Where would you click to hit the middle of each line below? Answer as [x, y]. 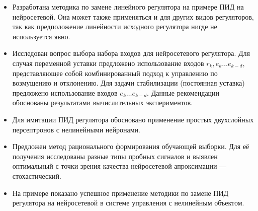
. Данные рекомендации [183, 92]
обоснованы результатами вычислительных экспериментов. [103, 102]
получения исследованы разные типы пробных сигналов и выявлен [115, 156]
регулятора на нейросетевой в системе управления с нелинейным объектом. [128, 203]
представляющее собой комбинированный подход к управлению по [115, 73]
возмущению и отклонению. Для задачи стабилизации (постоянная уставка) [128, 83]
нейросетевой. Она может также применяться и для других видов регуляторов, [133, 16]
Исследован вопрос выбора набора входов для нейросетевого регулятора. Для [131, 53]
